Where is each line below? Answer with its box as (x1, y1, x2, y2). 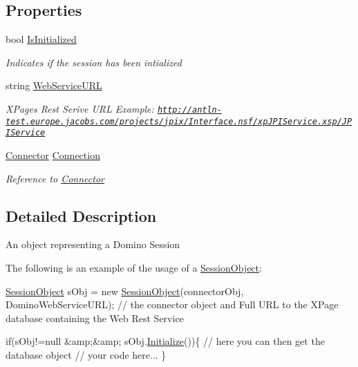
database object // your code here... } (6, 347, 167, 361)
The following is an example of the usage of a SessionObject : (6, 260, 262, 274)
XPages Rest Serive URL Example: (6, 101, 154, 115)
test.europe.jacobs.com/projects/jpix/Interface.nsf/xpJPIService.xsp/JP (6, 116, 352, 126)
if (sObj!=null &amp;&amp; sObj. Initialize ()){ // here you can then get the (6, 334, 325, 348)
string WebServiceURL (6, 78, 102, 93)
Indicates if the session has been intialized (6, 55, 182, 69)
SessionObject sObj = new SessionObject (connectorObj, (6, 283, 244, 298)
